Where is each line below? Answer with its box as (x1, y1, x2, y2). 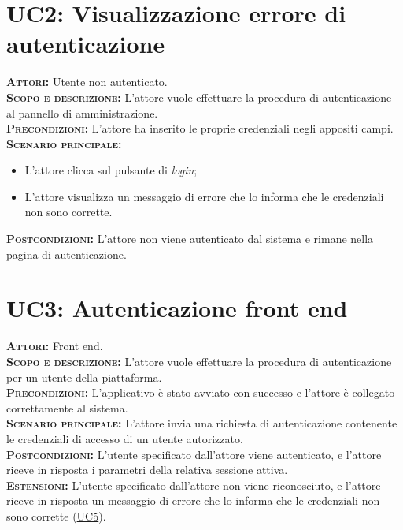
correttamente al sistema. (6, 399, 128, 416)
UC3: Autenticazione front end (6, 292, 348, 324)
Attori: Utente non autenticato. (6, 73, 168, 90)
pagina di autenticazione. (6, 245, 127, 262)
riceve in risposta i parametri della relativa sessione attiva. (6, 461, 288, 478)
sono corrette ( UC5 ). (6, 507, 106, 524)
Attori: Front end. (6, 338, 103, 354)
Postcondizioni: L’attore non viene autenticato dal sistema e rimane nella (6, 230, 374, 247)
